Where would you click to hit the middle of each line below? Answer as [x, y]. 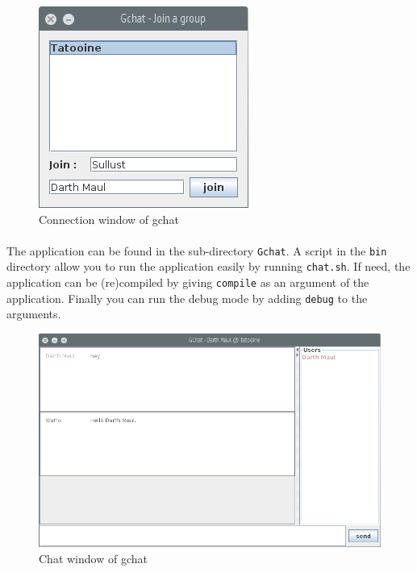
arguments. [34, 314]
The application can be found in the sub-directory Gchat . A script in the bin [197, 250]
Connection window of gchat [109, 219]
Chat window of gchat [93, 558]
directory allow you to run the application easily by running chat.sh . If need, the [208, 266]
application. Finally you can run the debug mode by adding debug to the [187, 298]
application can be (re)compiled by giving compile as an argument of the [188, 282]
